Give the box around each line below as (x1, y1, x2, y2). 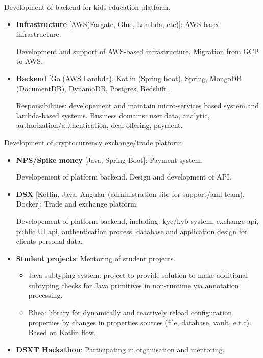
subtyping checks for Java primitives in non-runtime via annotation (28, 279, 239, 290)
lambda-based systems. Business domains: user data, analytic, (16, 110, 210, 120)
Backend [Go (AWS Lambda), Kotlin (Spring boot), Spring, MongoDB (16, 72, 242, 83)
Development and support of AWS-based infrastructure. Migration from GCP (16, 45, 259, 56)
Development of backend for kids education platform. (4, 2, 171, 12)
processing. (28, 290, 63, 300)
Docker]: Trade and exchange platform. (16, 198, 138, 209)
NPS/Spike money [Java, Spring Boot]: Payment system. (16, 154, 203, 165)
